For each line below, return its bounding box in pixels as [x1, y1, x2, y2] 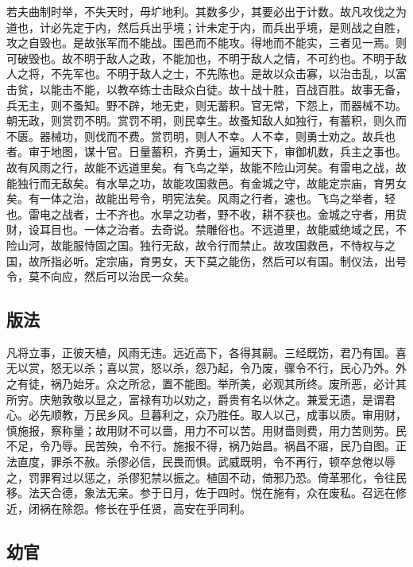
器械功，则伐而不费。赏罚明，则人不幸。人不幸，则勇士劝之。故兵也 [39, 127, 396, 144]
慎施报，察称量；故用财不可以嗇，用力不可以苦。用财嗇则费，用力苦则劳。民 [6, 421, 407, 438]
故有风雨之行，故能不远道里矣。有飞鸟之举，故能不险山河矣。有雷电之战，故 [6, 158, 407, 175]
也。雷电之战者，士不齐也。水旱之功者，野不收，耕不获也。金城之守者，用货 [6, 205, 407, 222]
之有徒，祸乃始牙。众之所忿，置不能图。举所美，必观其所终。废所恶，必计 [6, 375, 396, 392]
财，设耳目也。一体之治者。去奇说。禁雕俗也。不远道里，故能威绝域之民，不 [6, 221, 407, 238]
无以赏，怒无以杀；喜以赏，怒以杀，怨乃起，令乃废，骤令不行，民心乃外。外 [6, 359, 407, 376]
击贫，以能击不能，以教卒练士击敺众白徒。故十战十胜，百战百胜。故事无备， [6, 80, 407, 97]
